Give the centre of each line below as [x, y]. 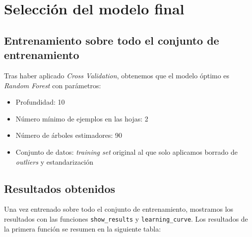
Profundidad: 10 [40, 102]
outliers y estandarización [55, 161]
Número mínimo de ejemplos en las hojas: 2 [82, 118]
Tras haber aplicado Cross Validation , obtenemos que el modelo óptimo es [117, 75]
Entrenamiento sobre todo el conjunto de [112, 40]
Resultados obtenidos [60, 188]
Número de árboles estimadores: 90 [69, 135]
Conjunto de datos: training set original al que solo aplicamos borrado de [126, 151]
